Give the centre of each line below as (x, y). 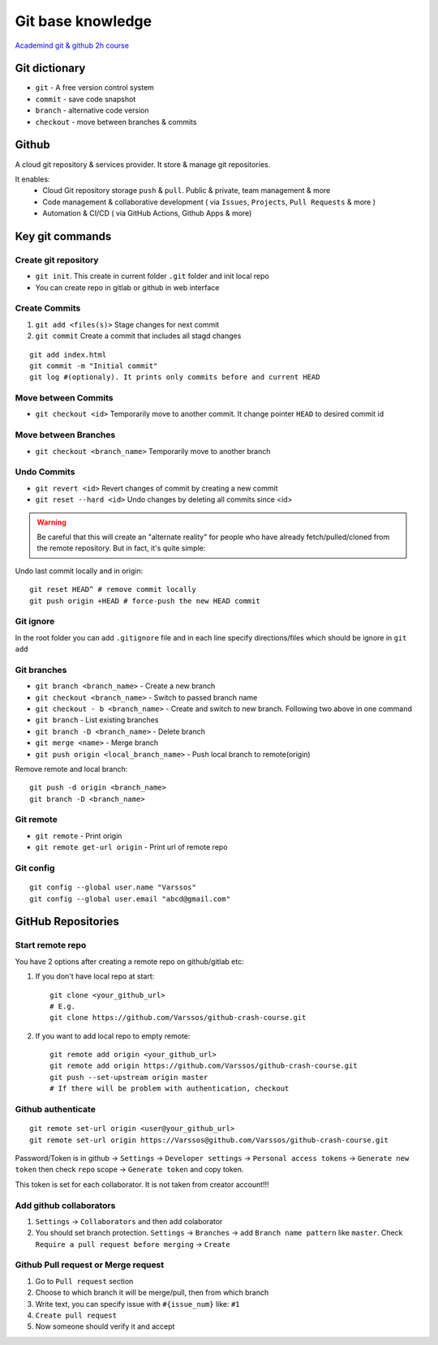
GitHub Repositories (67, 921)
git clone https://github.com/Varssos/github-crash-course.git (178, 1018)
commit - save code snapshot (86, 99)
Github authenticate (56, 1109)
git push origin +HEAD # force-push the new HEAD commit (145, 601)
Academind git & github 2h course (72, 45)
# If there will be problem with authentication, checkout (170, 1089)
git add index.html (68, 354)
